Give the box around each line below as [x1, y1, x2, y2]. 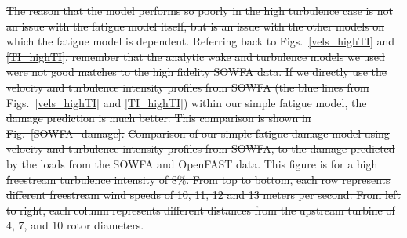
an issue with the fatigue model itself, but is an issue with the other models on [6, 17, 385, 34]
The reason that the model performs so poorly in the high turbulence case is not [6, 2, 393, 18]
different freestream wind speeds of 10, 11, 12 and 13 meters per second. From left [6, 186, 401, 203]
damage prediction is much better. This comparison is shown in [6, 110, 311, 126]
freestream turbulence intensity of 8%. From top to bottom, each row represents [6, 171, 391, 187]
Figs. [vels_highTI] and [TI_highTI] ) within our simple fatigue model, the [6, 94, 367, 110]
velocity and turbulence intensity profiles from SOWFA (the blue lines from [6, 78, 369, 95]
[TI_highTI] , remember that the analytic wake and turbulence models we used [6, 48, 385, 64]
